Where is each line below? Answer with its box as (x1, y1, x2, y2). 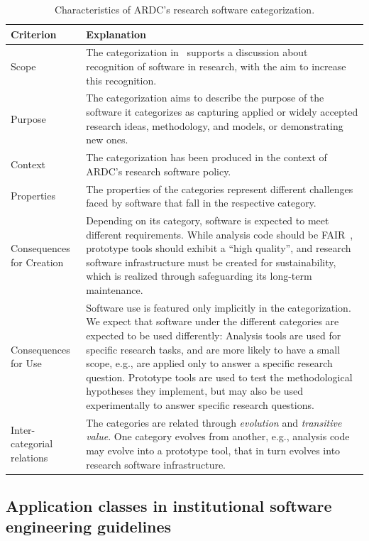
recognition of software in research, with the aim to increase (86, 59, 346, 74)
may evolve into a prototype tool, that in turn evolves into (86, 442, 341, 457)
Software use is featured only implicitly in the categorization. (86, 300, 351, 315)
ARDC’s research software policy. (86, 163, 231, 178)
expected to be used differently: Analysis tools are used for (86, 327, 341, 342)
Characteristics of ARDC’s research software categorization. (54, 2, 315, 16)
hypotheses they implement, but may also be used (86, 383, 304, 398)
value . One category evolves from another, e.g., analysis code (86, 429, 350, 444)
